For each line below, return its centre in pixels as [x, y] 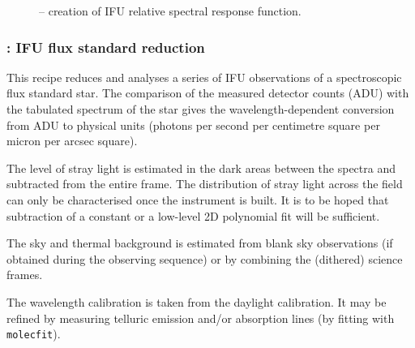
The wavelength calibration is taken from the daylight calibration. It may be [197, 301]
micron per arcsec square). [72, 141]
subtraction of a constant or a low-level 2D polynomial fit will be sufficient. [193, 215]
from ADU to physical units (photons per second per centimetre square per [193, 125]
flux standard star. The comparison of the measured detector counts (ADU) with [208, 93]
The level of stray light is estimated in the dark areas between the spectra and [201, 168]
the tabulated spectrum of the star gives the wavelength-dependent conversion [201, 109]
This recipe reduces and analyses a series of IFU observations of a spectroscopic [204, 77]
